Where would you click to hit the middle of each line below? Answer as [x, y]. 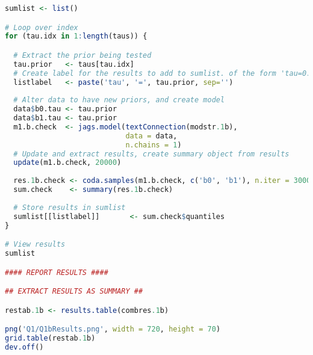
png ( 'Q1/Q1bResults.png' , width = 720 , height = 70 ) [113, 329]
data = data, [151, 136]
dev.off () [24, 347]
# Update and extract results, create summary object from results [151, 154]
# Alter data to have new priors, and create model [119, 100]
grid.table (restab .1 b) [50, 338]
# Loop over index [42, 27]
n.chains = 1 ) [153, 145]
